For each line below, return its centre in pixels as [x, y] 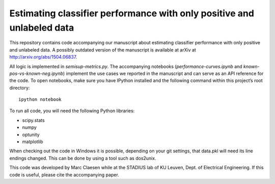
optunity [31, 135]
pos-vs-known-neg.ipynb [36, 73]
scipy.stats [34, 120]
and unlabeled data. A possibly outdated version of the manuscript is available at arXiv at [103, 50]
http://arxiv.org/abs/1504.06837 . [43, 57]
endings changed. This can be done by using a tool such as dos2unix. [83, 158]
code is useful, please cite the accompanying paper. [64, 175]
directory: [20, 88]
